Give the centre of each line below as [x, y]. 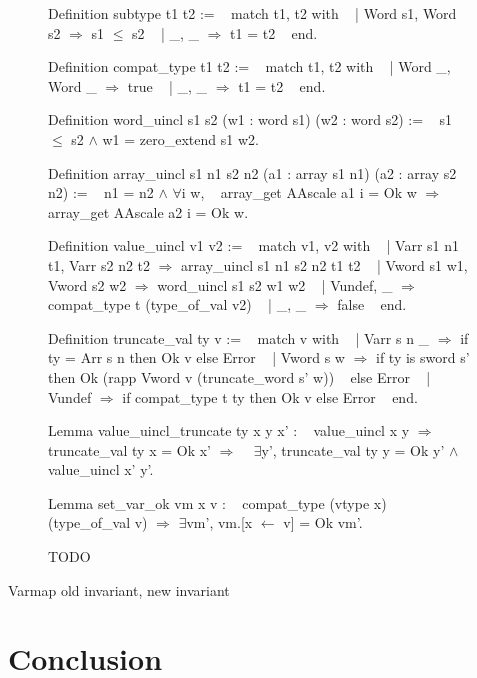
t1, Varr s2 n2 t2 [99, 264]
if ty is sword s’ [423, 357]
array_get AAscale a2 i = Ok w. [148, 211]
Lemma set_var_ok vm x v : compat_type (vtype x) [217, 502]
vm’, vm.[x [219, 522]
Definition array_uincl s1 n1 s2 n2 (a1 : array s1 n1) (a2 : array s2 [252, 172]
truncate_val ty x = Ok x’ [129, 449]
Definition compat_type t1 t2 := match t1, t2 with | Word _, [249, 66]
